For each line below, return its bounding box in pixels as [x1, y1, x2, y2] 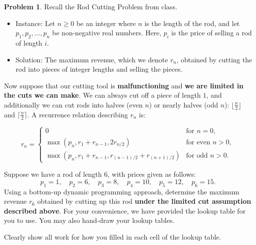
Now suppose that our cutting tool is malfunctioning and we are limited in [4, 80, 244, 90]
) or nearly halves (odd [149, 99, 218, 109]
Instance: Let [15, 18, 55, 28]
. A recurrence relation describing [27, 109, 128, 119]
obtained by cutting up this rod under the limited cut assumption [37, 196, 251, 206]
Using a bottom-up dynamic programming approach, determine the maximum [4, 186, 239, 196]
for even [186, 138, 211, 146]
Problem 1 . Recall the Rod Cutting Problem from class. [4, 1, 177, 11]
